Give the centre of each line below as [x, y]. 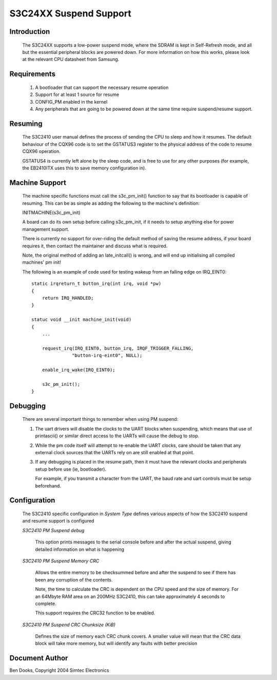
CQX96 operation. [42, 151]
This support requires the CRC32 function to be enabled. [95, 613]
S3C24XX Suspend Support [71, 13]
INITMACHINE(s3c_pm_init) [51, 212]
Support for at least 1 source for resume [77, 94]
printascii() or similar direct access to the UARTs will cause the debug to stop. [117, 436]
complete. [46, 604]
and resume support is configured [58, 521]
